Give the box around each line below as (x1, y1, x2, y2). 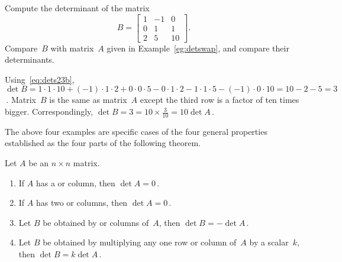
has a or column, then (36, 176, 115, 189)
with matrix (50, 41, 94, 54)
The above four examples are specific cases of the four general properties (5, 125, 267, 137)
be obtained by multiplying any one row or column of (43, 236, 237, 248)
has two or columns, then (36, 196, 128, 209)
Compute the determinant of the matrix (5, 2, 150, 14)
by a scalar (249, 236, 289, 248)
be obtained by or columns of (43, 216, 149, 228)
